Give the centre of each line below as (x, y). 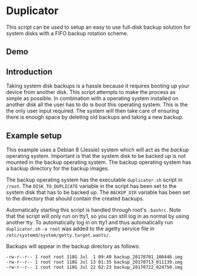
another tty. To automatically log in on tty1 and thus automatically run (90, 222)
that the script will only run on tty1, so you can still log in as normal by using (98, 216)
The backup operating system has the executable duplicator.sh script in (94, 180)
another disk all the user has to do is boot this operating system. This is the (97, 105)
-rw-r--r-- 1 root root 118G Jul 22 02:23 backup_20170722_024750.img (94, 267)
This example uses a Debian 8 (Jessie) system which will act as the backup (98, 149)
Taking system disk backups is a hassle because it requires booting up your (98, 86)
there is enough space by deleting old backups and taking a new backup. (95, 117)
